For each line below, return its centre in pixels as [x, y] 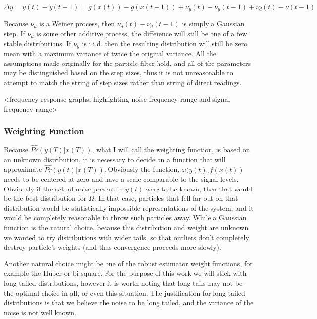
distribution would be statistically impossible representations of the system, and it [129, 208]
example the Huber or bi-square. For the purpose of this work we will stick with [125, 273]
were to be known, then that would [199, 188]
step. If [15, 33]
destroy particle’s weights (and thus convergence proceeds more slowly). [113, 247]
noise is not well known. [40, 312]
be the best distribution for [45, 198]
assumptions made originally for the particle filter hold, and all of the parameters [127, 63]
